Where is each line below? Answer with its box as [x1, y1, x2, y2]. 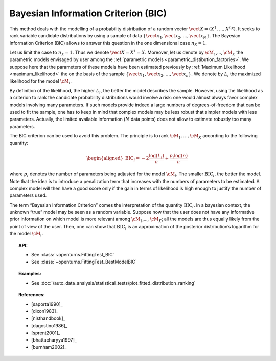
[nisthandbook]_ [31, 315, 66, 322]
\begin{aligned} [86, 155, 124, 161]
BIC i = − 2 [125, 155, 149, 163]
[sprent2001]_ [31, 330, 61, 336]
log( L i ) [149, 153, 165, 160]
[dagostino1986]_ [31, 323, 68, 329]
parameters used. [9, 192, 47, 198]
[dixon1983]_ [31, 308, 58, 314]
